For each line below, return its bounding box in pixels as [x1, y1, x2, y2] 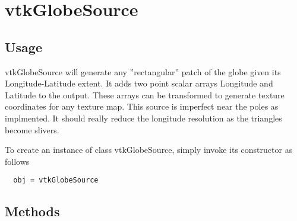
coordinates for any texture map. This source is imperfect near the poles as [5, 100, 279, 113]
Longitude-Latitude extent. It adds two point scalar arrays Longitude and [5, 77, 273, 89]
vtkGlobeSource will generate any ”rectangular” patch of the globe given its [5, 65, 281, 78]
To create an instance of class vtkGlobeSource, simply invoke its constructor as [5, 143, 293, 156]
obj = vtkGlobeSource [13, 176, 99, 185]
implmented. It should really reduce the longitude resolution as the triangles [5, 111, 282, 124]
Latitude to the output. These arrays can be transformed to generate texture [5, 88, 285, 101]
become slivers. [5, 123, 59, 136]
